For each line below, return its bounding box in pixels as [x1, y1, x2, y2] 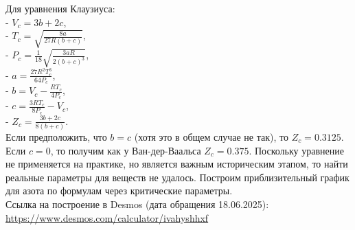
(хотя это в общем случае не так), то [134, 129, 288, 143]
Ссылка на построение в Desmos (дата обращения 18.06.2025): [5, 196, 269, 211]
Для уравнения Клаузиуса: [5, 1, 115, 15]
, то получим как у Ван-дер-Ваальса [50, 143, 201, 157]
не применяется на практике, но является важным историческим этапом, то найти [5, 157, 348, 171]
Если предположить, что [5, 129, 107, 143]
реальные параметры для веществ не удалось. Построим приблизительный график [5, 170, 350, 184]
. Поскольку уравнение [249, 143, 344, 157]
